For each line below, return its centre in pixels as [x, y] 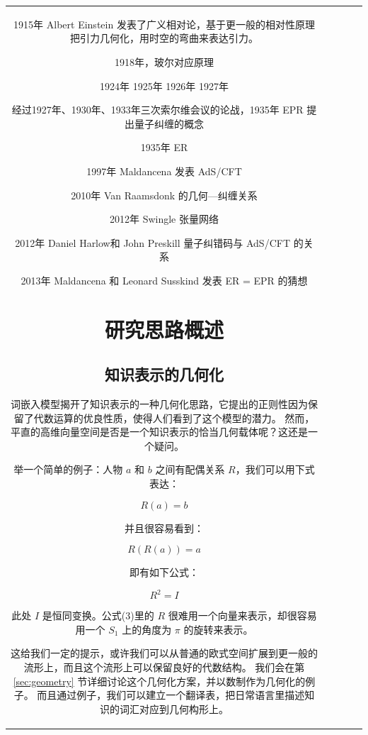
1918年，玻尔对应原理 [164, 61]
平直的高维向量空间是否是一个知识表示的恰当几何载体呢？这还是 [159, 432]
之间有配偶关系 [190, 469]
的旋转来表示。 [218, 629]
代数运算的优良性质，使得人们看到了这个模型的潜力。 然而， [174, 418]
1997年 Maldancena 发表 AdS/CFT [164, 171]
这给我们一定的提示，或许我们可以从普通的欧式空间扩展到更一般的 [164, 653]
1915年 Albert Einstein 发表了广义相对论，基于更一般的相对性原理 [164, 24]
